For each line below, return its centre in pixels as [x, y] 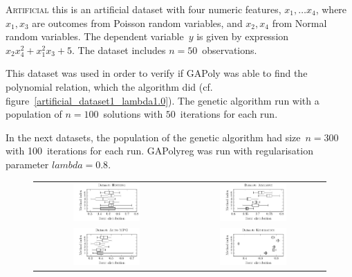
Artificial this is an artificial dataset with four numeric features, [143, 9]
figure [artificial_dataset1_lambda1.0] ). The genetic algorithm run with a [163, 100]
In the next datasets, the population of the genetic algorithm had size [153, 137]
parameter [27, 164]
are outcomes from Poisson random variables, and [137, 23]
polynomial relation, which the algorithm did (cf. [109, 86]
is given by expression [243, 36]
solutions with [133, 114]
